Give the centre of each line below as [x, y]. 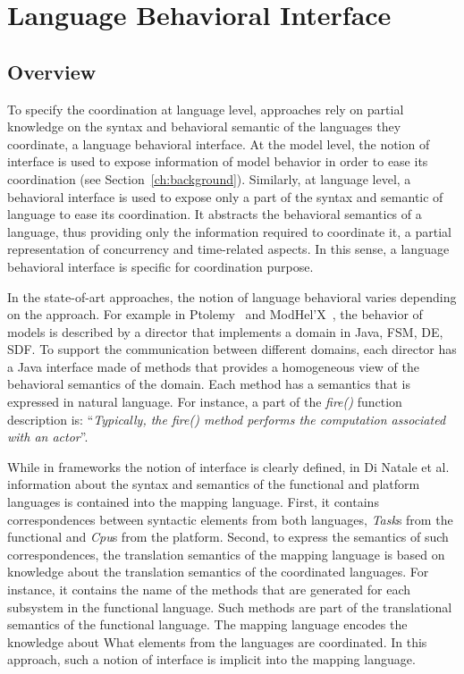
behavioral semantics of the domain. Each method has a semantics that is [209, 384]
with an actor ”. [48, 437]
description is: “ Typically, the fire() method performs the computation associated [227, 419]
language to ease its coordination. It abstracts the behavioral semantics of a [215, 214]
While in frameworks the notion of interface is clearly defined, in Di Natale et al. [228, 466]
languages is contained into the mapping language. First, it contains [193, 502]
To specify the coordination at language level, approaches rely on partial [206, 109]
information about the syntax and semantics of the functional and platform [214, 484]
